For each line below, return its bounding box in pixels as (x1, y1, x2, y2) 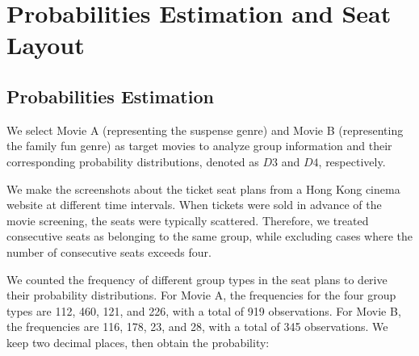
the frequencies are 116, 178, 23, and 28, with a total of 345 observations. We (6, 318, 388, 335)
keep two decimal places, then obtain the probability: (6, 333, 270, 350)
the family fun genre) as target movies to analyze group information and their (6, 137, 392, 154)
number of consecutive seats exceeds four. (6, 243, 212, 260)
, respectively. (318, 153, 386, 170)
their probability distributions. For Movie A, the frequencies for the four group (6, 287, 396, 304)
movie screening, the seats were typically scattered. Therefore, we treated (6, 212, 369, 228)
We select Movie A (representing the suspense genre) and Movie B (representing (6, 121, 404, 138)
